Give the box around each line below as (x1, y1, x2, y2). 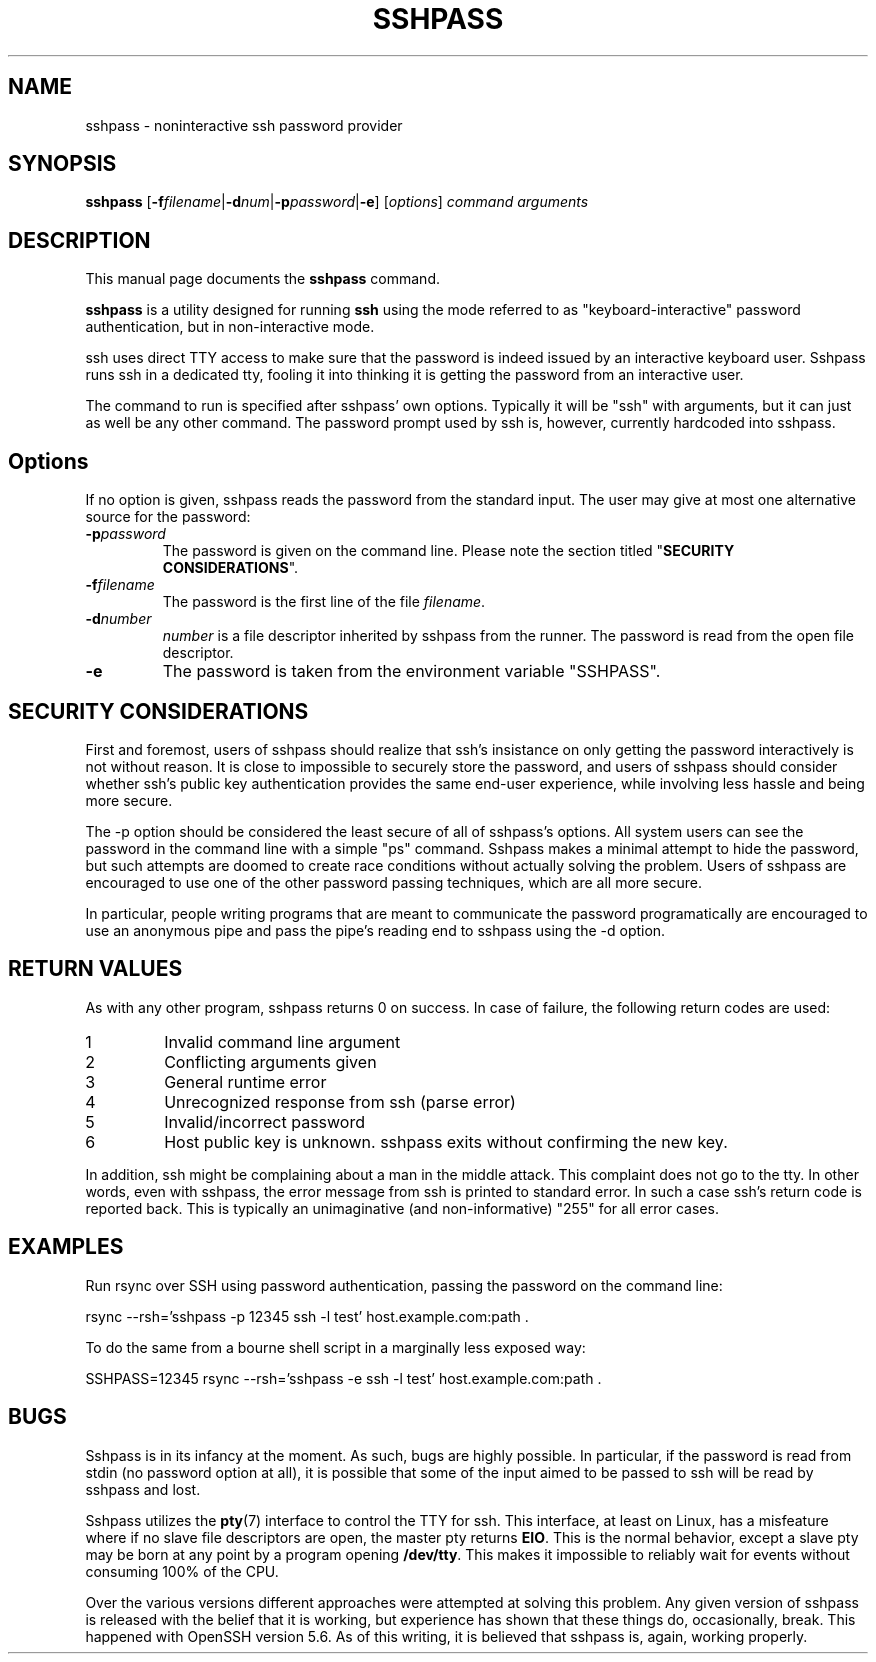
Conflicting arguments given (164, 1051, 377, 1072)
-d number (85, 610, 152, 628)
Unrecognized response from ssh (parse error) (164, 1091, 516, 1112)
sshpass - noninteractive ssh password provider (85, 116, 403, 134)
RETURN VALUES (8, 956, 183, 982)
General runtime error (164, 1071, 327, 1092)
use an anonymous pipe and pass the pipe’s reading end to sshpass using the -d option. (85, 921, 666, 939)
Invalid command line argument (164, 1031, 401, 1052)
